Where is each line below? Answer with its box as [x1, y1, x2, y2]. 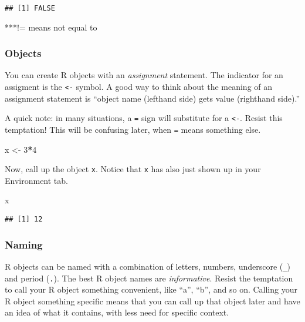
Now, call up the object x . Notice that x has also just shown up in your [5, 163, 261, 175]
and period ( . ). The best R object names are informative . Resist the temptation [5, 271, 293, 284]
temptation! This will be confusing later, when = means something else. [5, 123, 261, 135]
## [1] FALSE [5, 4, 55, 12]
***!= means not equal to [5, 21, 97, 33]
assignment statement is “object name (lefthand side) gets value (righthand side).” [5, 92, 300, 104]
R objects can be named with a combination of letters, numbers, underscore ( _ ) [5, 260, 290, 272]
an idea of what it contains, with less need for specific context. [5, 306, 229, 318]
